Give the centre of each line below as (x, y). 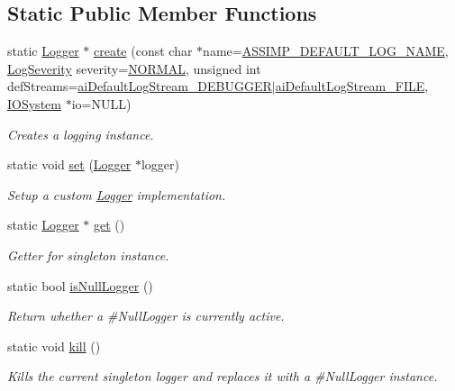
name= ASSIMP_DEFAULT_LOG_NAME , (326, 51)
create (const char (143, 51)
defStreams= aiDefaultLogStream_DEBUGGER (140, 86)
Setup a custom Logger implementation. (117, 194)
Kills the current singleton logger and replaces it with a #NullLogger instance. (223, 376)
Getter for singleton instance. (88, 255)
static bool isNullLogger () (80, 285)
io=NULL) (101, 103)
